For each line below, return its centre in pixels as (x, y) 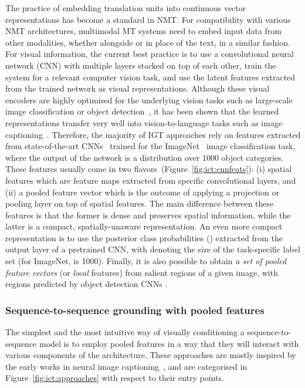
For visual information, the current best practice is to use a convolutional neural (150, 54)
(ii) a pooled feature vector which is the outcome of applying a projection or (142, 192)
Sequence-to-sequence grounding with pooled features (135, 310)
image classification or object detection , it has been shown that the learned (142, 111)
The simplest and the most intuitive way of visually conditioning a (125, 332)
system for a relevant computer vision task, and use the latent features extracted (150, 77)
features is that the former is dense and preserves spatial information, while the (148, 215)
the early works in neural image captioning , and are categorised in (126, 366)
